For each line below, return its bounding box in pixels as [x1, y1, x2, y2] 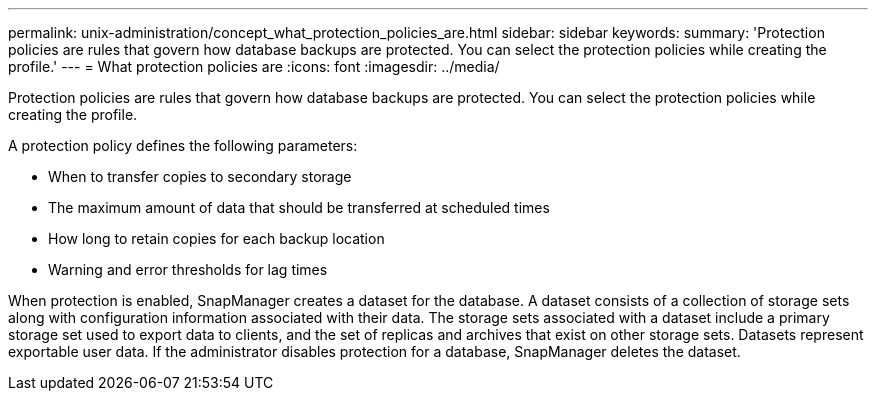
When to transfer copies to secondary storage [48, 168, 352, 185]
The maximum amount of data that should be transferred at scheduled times [48, 199, 550, 216]
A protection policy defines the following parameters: [8, 137, 358, 154]
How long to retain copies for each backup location [48, 230, 385, 247]
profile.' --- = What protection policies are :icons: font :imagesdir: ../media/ [8, 58, 500, 75]
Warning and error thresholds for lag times [48, 261, 328, 278]
